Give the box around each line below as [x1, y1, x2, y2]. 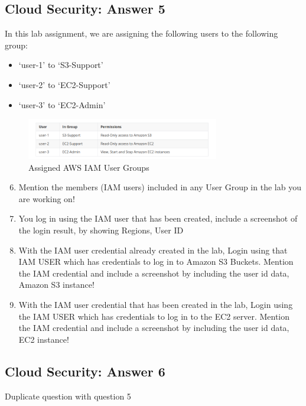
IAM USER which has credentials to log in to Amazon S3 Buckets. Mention [18, 255, 294, 268]
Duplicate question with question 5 [5, 389, 131, 402]
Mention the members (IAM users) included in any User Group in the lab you [18, 181, 301, 193]
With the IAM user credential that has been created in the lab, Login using [18, 298, 293, 310]
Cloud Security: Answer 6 [5, 362, 165, 380]
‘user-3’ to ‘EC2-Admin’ [18, 98, 106, 111]
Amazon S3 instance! [18, 278, 95, 291]
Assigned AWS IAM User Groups [28, 161, 149, 173]
